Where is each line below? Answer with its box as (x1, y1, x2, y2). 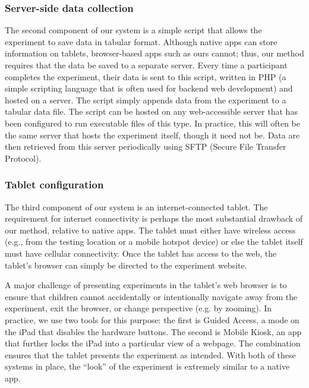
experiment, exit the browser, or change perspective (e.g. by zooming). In (5, 302, 272, 314)
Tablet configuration (5, 177, 104, 192)
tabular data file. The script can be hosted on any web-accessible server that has (5, 105, 298, 118)
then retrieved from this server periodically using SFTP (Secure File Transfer (5, 140, 286, 153)
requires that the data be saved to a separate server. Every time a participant (5, 59, 288, 71)
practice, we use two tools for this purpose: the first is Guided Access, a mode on (5, 313, 299, 326)
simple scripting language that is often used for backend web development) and (5, 82, 293, 94)
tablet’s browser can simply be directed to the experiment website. (5, 258, 247, 271)
